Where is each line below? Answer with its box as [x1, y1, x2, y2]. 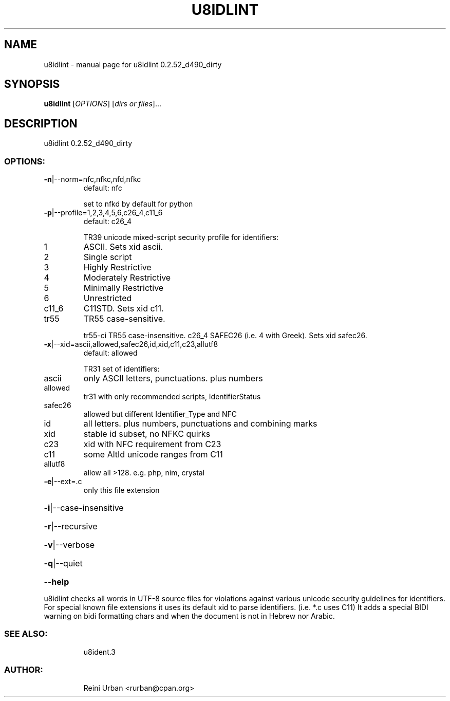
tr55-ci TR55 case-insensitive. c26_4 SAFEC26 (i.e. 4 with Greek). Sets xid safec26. [83, 331, 367, 340]
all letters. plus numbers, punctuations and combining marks [83, 418, 317, 429]
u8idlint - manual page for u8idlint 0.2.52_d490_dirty [44, 60, 222, 69]
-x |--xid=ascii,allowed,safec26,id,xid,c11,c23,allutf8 [44, 340, 218, 349]
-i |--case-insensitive [44, 503, 124, 513]
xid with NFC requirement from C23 [83, 439, 221, 450]
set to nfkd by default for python [83, 199, 193, 209]
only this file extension [83, 486, 160, 495]
